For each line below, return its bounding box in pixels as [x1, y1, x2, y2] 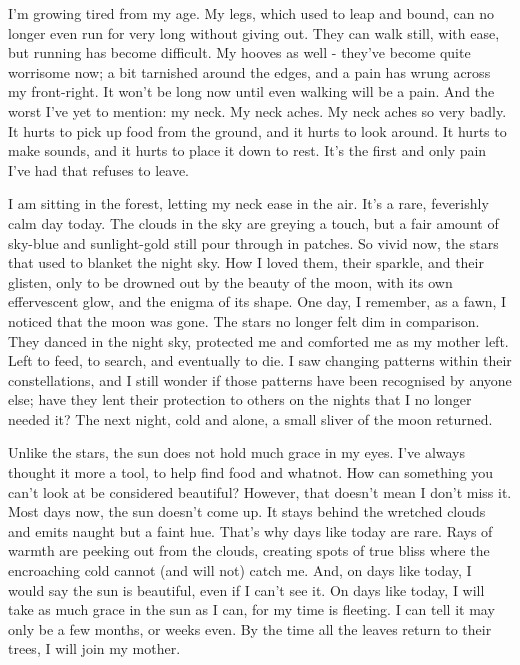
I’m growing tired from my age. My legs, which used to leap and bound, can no [8, 3, 494, 23]
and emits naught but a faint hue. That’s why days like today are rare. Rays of [8, 520, 493, 541]
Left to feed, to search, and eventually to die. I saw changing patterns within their [8, 350, 512, 371]
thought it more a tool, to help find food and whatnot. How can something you [8, 462, 494, 483]
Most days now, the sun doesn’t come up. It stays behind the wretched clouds [8, 501, 486, 522]
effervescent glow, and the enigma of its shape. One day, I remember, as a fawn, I [8, 291, 507, 312]
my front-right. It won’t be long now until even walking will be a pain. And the [8, 81, 495, 102]
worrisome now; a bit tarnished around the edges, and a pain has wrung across [8, 61, 491, 82]
